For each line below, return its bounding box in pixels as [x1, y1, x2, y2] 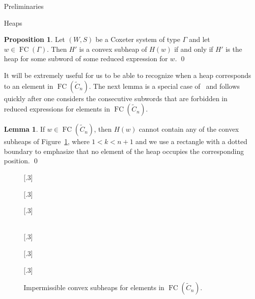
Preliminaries [4, 1, 44, 11]
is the [225, 43, 242, 54]
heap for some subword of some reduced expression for [4, 53, 168, 64]
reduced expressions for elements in [4, 104, 110, 114]
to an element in [4, 80, 53, 91]
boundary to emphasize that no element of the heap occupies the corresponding [4, 146, 244, 156]
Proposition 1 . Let [4, 34, 65, 44]
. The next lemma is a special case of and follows [89, 80, 240, 91]
